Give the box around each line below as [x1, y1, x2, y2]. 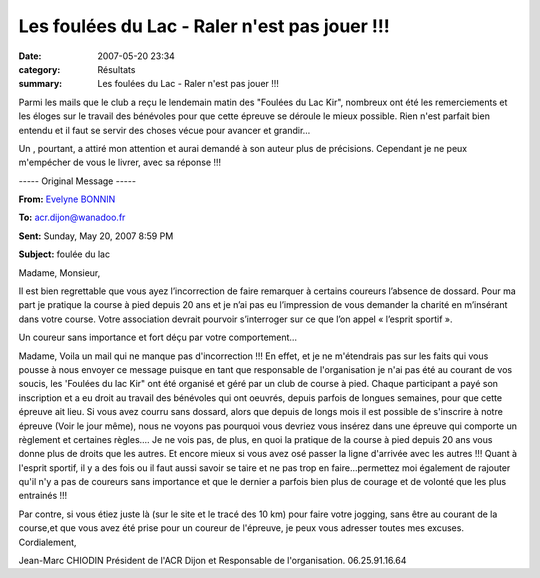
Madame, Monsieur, [18, 266, 101, 279]
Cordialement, [18, 536, 77, 548]
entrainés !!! [18, 490, 68, 502]
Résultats [97, 63, 136, 75]
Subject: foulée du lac [18, 248, 110, 260]
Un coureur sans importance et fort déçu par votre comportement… [18, 331, 298, 344]
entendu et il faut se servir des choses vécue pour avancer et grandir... [18, 124, 311, 136]
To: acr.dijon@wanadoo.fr [18, 211, 126, 224]
